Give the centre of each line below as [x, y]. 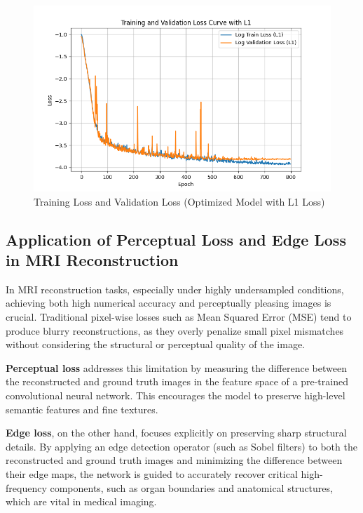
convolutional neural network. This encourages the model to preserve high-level [176, 395]
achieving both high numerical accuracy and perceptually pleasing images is [169, 303]
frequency [26, 487]
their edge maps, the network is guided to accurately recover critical [152, 473]
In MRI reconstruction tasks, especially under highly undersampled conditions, [175, 289]
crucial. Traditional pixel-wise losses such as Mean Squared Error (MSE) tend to [179, 316]
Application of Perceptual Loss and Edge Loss [176, 239]
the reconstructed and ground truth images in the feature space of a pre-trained [177, 381]
